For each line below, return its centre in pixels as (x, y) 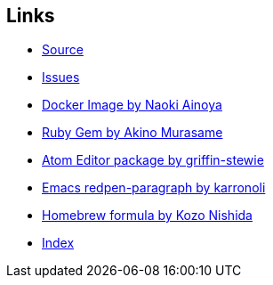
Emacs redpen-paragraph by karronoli (154, 188)
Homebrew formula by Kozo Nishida (147, 216)
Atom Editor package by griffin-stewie (153, 160)
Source (63, 50)
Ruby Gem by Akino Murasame (132, 133)
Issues (61, 77)
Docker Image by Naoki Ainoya (132, 105)
